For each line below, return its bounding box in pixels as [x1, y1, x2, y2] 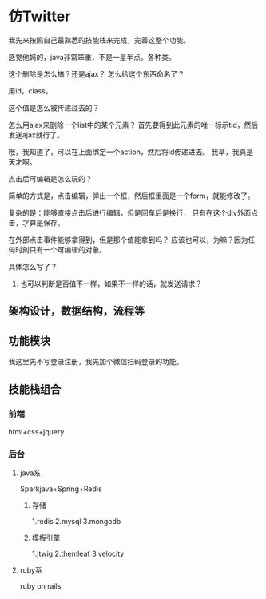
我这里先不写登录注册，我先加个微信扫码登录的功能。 [8, 357, 184, 367]
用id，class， [8, 85, 53, 96]
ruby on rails [19, 581, 62, 591]
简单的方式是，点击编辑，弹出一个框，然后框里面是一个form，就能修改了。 [8, 191, 255, 200]
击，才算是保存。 [8, 217, 65, 228]
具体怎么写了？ [8, 261, 58, 272]
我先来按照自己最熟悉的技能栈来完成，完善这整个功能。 [8, 35, 190, 45]
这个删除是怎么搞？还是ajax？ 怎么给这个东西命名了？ [8, 69, 185, 78]
